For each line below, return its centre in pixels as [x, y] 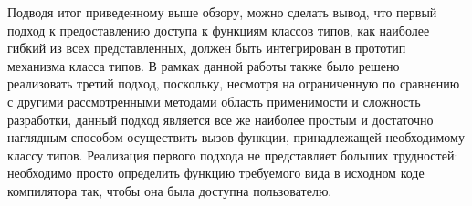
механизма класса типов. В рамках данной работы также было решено [204, 65]
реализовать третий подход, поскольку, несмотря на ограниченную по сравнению [234, 83]
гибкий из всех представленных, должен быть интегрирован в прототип [207, 48]
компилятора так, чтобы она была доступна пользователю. [170, 190]
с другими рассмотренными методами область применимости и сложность [214, 101]
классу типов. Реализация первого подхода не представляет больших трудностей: [233, 154]
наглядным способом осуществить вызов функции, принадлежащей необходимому [236, 137]
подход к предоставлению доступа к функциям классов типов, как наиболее [219, 30]
